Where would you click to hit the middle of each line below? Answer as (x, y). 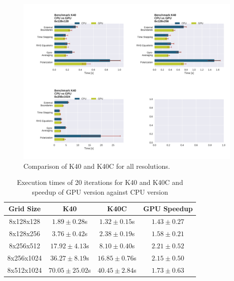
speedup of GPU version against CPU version (100, 191)
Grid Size (25, 209)
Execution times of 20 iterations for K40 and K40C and (100, 182)
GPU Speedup (168, 209)
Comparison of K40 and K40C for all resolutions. (97, 166)
